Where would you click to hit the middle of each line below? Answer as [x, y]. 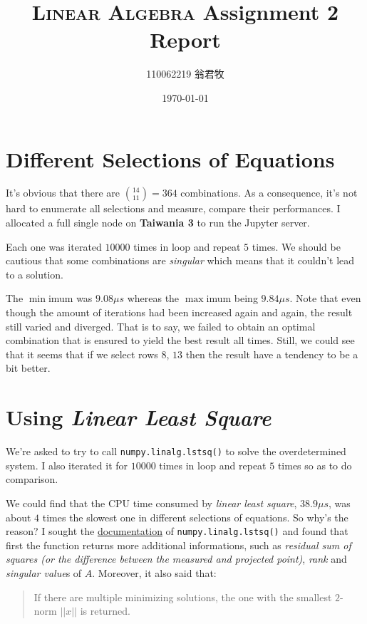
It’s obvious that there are [63, 193]
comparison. [32, 479]
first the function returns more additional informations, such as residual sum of [179, 545]
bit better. [28, 368]
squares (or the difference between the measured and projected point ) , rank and [176, 559]
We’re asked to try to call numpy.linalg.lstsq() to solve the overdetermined [176, 451]
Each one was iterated [54, 246]
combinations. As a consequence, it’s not [269, 193]
